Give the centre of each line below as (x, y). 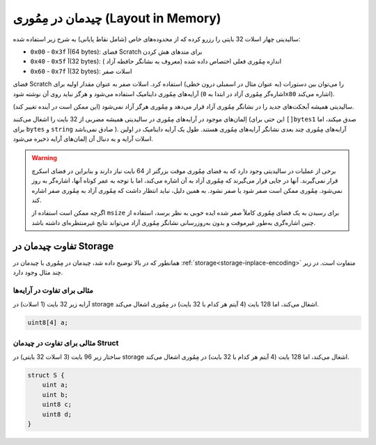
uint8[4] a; (48, 323)
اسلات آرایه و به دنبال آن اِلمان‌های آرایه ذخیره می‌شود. (83, 139)
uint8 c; (57, 405)
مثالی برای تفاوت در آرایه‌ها (53, 290)
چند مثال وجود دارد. (38, 272)
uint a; (55, 385)
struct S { (46, 375)
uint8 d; (57, 414)
